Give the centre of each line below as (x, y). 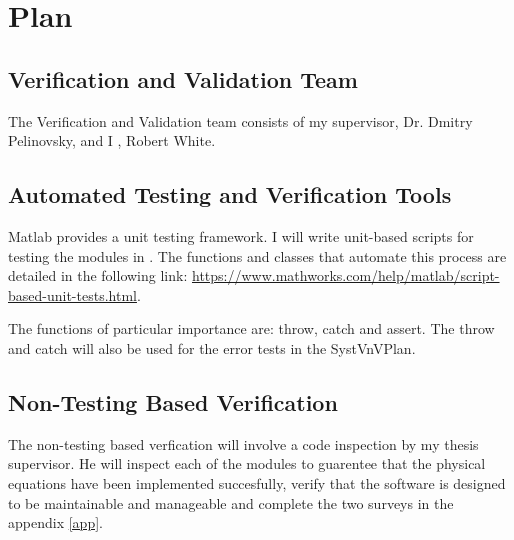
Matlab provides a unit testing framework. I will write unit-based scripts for (241, 235)
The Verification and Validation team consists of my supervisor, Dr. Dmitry (240, 120)
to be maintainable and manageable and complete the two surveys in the (231, 502)
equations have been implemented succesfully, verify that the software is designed (257, 482)
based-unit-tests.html (72, 294)
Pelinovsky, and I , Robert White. (112, 140)
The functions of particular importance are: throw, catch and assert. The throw (251, 328)
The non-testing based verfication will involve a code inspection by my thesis (243, 443)
